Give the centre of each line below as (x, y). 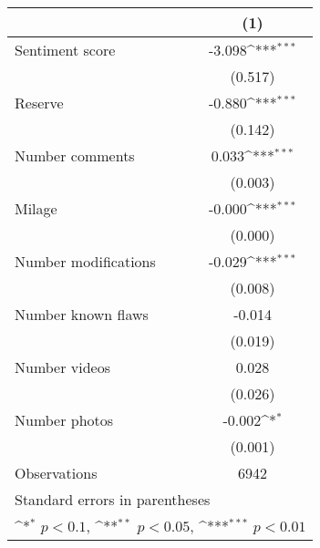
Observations (56, 473)
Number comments (75, 155)
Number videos (63, 367)
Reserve (39, 103)
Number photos (64, 420)
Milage (36, 208)
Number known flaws (82, 314)
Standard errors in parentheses (113, 499)
